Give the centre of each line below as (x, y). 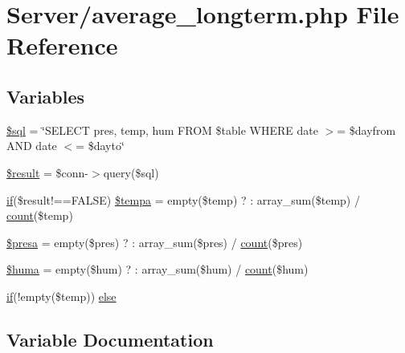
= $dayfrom (366, 130)
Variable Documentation (110, 339)
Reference (62, 45)
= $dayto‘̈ (100, 146)
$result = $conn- (48, 172)
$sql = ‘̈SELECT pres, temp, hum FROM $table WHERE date (162, 130)
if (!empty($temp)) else (61, 296)
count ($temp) (40, 215)
